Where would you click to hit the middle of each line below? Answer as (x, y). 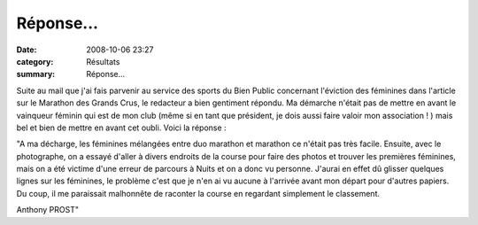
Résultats (103, 61)
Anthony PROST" (48, 210)
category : (35, 61)
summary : (36, 74)
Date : (27, 50)
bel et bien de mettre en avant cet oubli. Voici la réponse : (121, 128)
